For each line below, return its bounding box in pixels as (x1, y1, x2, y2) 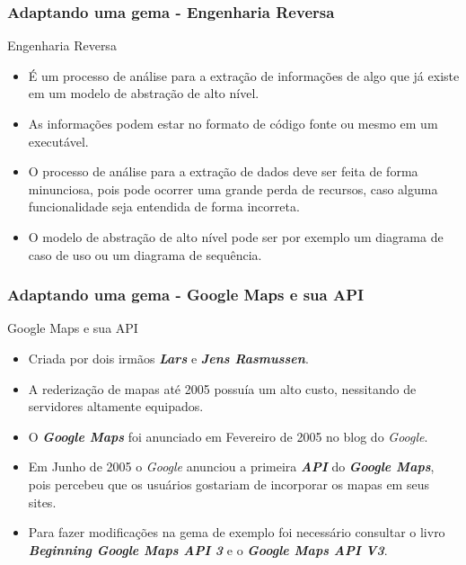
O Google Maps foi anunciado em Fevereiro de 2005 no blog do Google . (28, 426, 428, 445)
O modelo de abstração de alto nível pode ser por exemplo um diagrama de (28, 227, 444, 246)
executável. (28, 131, 89, 150)
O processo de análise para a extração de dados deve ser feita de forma (28, 162, 418, 181)
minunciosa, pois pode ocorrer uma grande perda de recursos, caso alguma (28, 179, 438, 198)
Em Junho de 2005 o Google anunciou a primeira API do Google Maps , (28, 457, 435, 476)
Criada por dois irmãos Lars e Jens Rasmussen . (28, 348, 309, 367)
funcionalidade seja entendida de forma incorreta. (28, 197, 300, 216)
